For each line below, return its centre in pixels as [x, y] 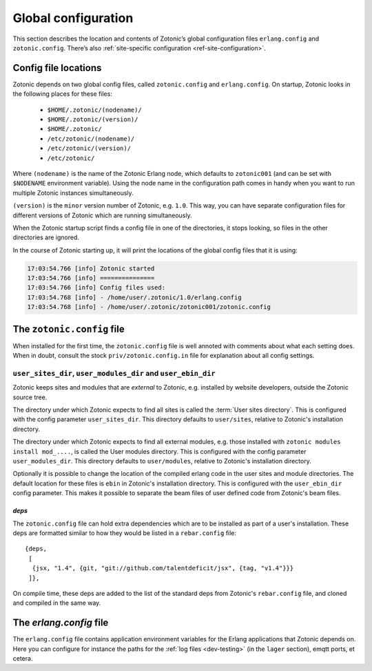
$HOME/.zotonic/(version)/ [93, 120]
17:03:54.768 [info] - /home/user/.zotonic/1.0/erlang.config [134, 297]
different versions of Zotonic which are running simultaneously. [102, 215]
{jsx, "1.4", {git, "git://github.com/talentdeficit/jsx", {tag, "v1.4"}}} [163, 568]
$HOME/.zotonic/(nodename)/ [95, 110]
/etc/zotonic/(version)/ [89, 149]
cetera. [23, 658]
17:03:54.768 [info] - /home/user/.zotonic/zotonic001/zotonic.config [149, 307]
